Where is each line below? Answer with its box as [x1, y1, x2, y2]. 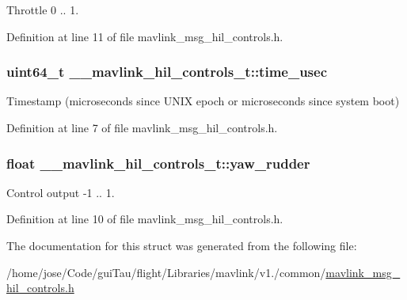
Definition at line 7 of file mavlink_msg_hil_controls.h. [6, 120, 278, 135]
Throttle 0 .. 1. [6, 2, 79, 17]
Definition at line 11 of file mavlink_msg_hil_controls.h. [6, 28, 283, 44]
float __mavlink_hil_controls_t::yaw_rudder [6, 153, 310, 173]
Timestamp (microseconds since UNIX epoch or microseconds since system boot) [6, 93, 400, 109]
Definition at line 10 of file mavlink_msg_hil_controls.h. [6, 211, 283, 227]
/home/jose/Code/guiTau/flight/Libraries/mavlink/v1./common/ [6, 264, 326, 280]
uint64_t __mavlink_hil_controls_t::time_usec [6, 62, 328, 82]
